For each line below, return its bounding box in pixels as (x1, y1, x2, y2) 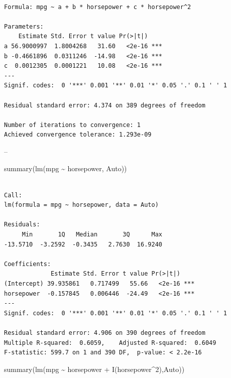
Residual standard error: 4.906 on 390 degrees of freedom (4, 329, 205, 336)
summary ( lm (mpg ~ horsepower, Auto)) (4, 163, 127, 173)
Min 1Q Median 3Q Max (22, 231, 162, 238)
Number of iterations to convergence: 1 (4, 121, 141, 129)
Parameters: (4, 23, 44, 30)
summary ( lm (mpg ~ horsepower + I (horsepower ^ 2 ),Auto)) (4, 363, 185, 374)
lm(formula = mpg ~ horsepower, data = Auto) (4, 201, 159, 209)
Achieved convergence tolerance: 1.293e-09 (4, 131, 152, 139)
